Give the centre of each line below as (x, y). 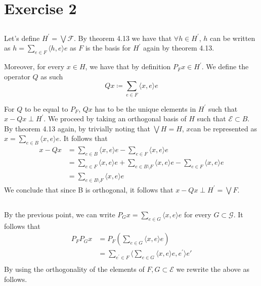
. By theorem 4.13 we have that (123, 38)
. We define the (225, 66)
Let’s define (22, 38)
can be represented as (224, 128)
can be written (233, 38)
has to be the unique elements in (145, 108)
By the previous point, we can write (60, 214)
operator (17, 76)
